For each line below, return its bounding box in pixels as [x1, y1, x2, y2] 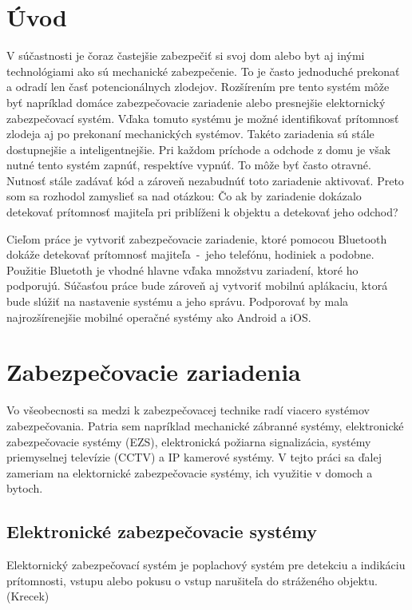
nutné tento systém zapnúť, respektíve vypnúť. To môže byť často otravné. [6, 156, 371, 173]
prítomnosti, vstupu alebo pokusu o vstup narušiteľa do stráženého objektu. [6, 572, 378, 588]
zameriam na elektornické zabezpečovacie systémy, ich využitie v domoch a [6, 464, 373, 481]
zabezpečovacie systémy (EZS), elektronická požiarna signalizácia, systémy [6, 433, 371, 450]
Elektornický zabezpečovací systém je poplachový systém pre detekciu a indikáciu [6, 557, 406, 573]
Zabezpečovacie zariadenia [6, 355, 301, 388]
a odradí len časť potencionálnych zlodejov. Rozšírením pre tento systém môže [6, 78, 390, 95]
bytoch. [6, 480, 43, 497]
